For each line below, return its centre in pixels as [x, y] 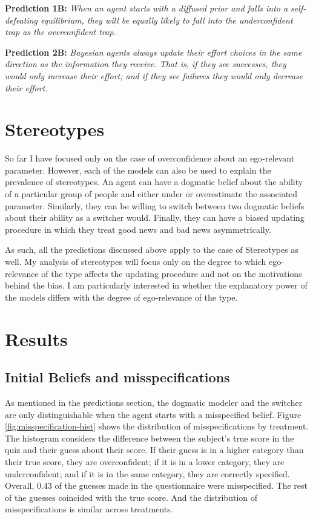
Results [36, 338]
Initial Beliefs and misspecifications [117, 377]
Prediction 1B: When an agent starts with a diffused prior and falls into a [147, 8]
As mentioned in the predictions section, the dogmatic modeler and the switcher [154, 402]
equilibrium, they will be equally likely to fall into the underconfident [167, 20]
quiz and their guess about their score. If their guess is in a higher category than [154, 450]
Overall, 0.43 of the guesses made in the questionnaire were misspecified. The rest [156, 485]
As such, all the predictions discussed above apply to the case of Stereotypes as [152, 250]
